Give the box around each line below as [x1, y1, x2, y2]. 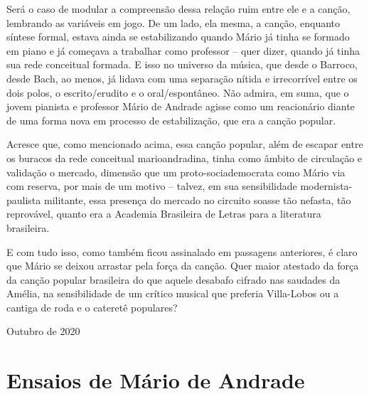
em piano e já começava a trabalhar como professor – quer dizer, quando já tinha [6, 43, 360, 58]
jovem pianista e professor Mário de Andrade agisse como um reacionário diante [6, 99, 355, 114]
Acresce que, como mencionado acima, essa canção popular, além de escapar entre [6, 137, 363, 151]
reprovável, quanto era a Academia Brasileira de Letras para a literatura [6, 206, 321, 221]
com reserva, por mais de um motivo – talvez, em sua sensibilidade [6, 179, 297, 193]
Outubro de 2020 [6, 324, 80, 339]
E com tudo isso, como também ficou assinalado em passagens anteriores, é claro [6, 244, 358, 259]
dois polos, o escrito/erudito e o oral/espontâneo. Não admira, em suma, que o [6, 85, 349, 100]
